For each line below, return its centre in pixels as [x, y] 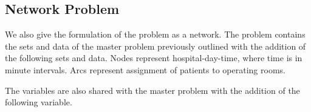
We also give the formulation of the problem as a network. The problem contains [155, 34]
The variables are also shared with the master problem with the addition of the [152, 90]
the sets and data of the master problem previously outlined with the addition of [155, 46]
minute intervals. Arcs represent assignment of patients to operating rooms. [145, 69]
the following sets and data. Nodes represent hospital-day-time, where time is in [154, 58]
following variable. [39, 102]
